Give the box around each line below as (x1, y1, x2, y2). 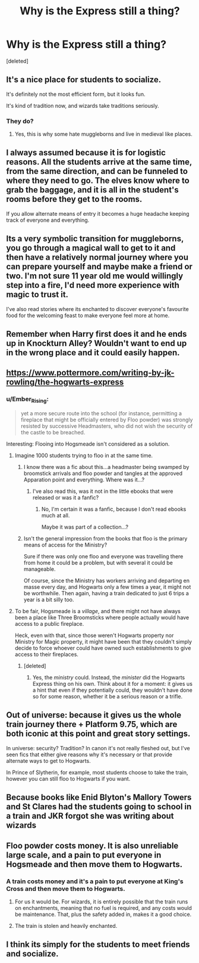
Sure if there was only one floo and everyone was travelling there (23, 553, 184, 560)
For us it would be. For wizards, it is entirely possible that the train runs (14, 898, 188, 905)
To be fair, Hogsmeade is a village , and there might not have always (14, 608, 181, 615)
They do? (6, 117, 34, 125)
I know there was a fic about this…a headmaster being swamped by (23, 464, 189, 471)
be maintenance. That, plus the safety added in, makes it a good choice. (14, 911, 192, 918)
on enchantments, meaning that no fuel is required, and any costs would (14, 904, 192, 911)
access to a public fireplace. (14, 620, 84, 627)
